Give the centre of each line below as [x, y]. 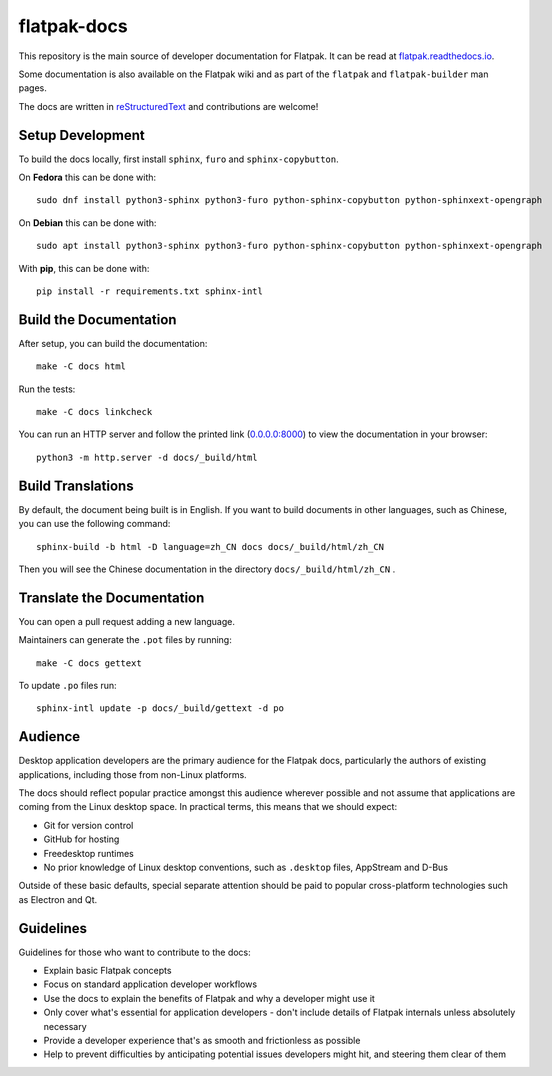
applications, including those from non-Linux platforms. [132, 774]
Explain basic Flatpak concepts [107, 971]
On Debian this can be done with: [87, 222]
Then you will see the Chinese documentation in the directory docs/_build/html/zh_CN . [207, 569]
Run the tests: [47, 389]
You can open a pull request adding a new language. [126, 621]
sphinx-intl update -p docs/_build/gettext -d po [160, 708]
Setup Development [81, 135]
